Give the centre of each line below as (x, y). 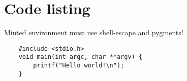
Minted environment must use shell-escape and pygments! (94, 32)
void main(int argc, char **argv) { (81, 57)
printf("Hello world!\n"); (79, 66)
